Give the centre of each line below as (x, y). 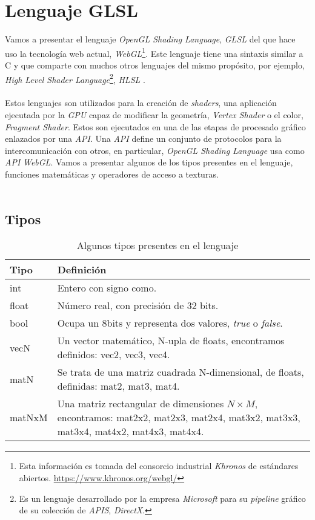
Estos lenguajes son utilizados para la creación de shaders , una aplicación (141, 103)
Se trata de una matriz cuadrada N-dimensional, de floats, (181, 372)
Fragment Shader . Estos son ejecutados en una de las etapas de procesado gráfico (155, 126)
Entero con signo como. (107, 288)
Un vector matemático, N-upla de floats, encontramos (171, 341)
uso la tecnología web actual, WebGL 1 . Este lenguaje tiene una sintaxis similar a (154, 52)
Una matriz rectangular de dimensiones (141, 404)
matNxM (29, 418)
